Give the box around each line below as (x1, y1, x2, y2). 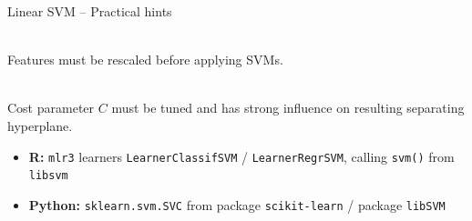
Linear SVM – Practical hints (7, 2, 172, 20)
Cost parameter (7, 98, 95, 117)
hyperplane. (7, 116, 73, 135)
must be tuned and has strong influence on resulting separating (111, 98, 465, 117)
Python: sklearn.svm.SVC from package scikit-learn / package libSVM (28, 195, 446, 214)
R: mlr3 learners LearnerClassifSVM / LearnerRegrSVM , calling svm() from (28, 146, 455, 166)
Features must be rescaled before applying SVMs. (7, 50, 283, 69)
